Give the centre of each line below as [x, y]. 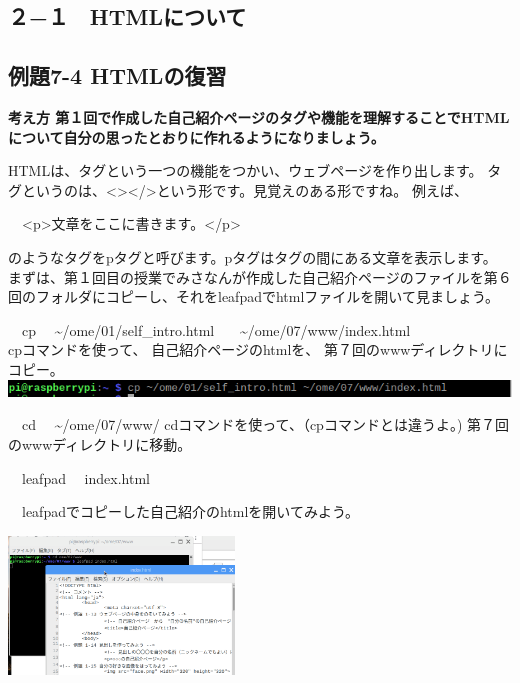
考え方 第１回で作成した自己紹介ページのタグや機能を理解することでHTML [259, 116]
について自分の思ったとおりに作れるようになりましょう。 [196, 136]
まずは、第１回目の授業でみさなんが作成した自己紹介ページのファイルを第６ [260, 276]
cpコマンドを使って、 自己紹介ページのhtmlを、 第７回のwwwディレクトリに [258, 349]
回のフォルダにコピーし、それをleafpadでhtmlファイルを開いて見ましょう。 [254, 296]
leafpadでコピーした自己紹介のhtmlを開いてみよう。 [190, 511]
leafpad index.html [85, 477]
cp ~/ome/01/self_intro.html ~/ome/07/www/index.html [216, 329]
